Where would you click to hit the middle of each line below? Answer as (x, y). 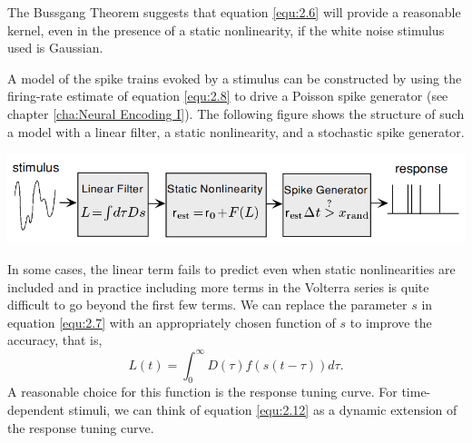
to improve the (391, 322)
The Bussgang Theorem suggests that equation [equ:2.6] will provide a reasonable (234, 12)
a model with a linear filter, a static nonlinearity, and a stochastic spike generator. (236, 131)
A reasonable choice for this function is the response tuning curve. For (202, 392)
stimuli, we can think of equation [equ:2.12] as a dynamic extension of (263, 409)
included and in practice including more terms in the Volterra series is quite (218, 286)
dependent (36, 409)
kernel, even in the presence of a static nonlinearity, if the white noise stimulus (226, 30)
